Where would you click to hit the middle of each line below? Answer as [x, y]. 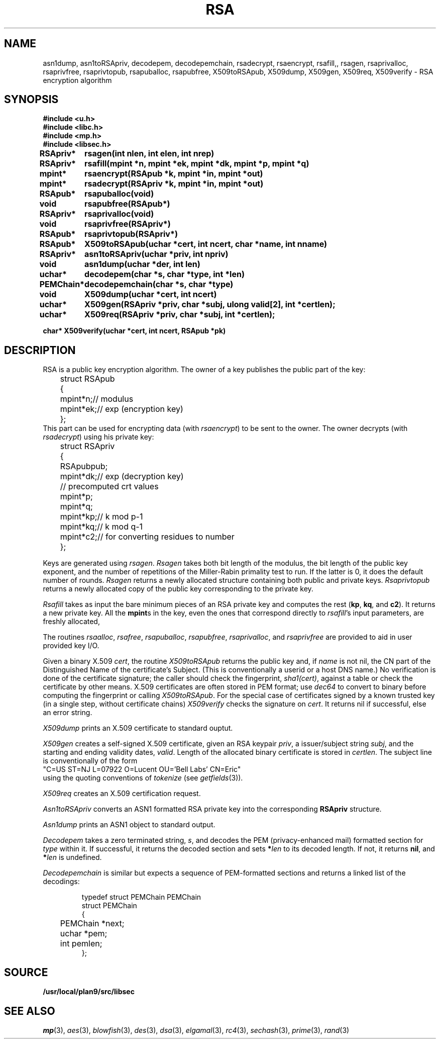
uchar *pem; [84, 934]
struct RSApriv [87, 446]
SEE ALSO [30, 1011]
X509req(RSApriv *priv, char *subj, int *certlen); [180, 315]
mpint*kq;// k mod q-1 [101, 527]
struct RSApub [87, 379]
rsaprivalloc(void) [119, 214]
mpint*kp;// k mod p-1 [101, 517]
